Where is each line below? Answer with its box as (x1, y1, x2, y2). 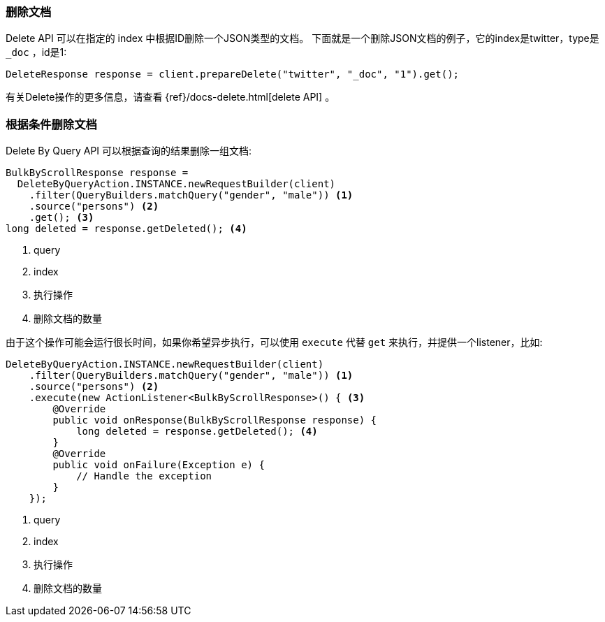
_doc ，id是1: (6, 46, 67, 59)
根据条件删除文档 (6, 117, 97, 131)
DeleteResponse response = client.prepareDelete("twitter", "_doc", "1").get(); (6, 68, 460, 80)
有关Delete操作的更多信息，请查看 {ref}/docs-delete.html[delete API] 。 (6, 91, 335, 103)
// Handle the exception (76, 470, 212, 482)
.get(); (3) (29, 212, 94, 224)
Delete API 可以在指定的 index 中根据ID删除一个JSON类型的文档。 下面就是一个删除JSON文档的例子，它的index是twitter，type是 (6, 32, 599, 45)
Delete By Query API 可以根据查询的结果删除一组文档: (6, 145, 252, 157)
